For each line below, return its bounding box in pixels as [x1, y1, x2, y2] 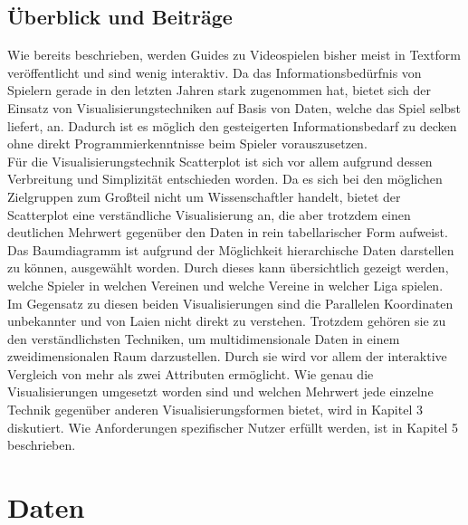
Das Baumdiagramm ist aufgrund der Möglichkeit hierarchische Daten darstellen [7, 240, 454, 259]
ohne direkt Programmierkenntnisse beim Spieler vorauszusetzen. [7, 134, 368, 153]
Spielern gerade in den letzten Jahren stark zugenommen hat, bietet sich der [7, 81, 431, 100]
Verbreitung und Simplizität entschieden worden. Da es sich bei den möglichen [7, 169, 443, 188]
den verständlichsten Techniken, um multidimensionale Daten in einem [7, 329, 400, 348]
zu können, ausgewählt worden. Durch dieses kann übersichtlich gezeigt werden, [7, 258, 449, 277]
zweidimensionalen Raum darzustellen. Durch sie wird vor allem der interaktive [7, 347, 447, 366]
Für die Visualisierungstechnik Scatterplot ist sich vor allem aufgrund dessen [7, 151, 433, 170]
